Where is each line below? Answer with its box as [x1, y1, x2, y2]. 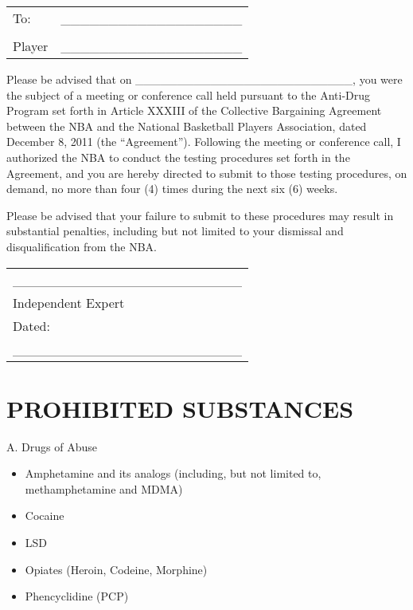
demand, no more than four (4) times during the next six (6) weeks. [6, 180, 338, 197]
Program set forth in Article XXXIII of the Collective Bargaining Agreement [6, 102, 382, 119]
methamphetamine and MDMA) [25, 480, 183, 497]
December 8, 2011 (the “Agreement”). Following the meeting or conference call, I [6, 133, 401, 150]
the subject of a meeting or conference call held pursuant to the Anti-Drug [6, 86, 371, 103]
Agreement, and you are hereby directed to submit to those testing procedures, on [6, 164, 407, 181]
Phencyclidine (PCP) [25, 588, 129, 604]
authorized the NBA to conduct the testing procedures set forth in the [6, 148, 350, 165]
